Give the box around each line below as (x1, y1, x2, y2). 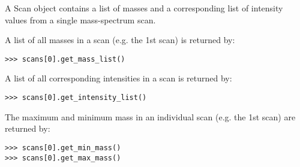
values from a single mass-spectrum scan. (5, 13, 156, 26)
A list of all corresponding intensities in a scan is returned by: (5, 72, 232, 84)
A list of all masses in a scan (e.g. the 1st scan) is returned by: (5, 34, 235, 46)
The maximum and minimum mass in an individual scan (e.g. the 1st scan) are (5, 110, 296, 123)
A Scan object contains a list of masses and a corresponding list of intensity (5, 2, 283, 14)
